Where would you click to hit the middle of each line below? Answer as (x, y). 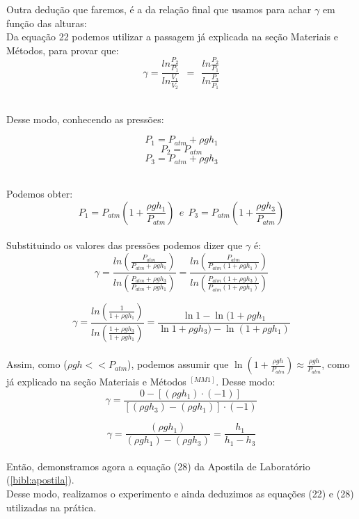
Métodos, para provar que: (63, 50)
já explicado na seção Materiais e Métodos (96, 382)
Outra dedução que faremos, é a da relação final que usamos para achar (159, 9)
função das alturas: (47, 23)
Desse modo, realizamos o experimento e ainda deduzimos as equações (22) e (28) (180, 493)
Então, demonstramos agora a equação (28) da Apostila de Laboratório (158, 466)
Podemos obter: (40, 194)
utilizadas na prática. (51, 507)
